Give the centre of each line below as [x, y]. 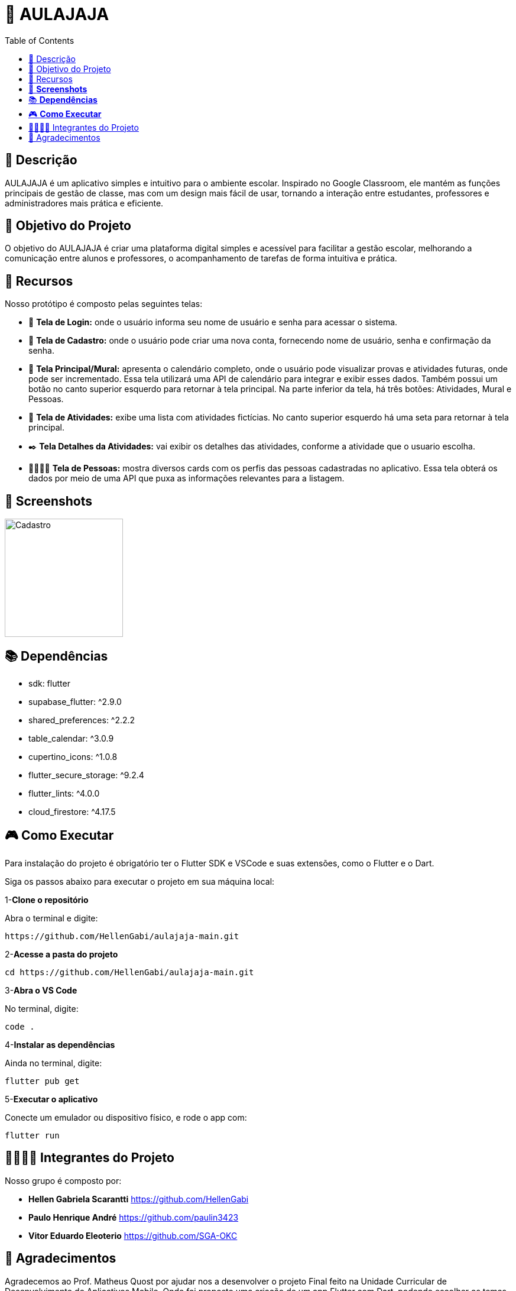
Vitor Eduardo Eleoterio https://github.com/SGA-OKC [133, 1235]
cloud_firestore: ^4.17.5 [72, 811]
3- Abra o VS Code [41, 990]
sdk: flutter [49, 683]
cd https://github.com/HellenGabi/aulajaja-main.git [129, 972]
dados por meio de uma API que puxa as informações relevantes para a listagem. [186, 478]
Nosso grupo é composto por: [63, 1180]
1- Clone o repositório [47, 900]
